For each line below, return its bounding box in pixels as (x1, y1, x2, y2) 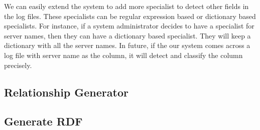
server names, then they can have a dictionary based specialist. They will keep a (4, 30, 251, 40)
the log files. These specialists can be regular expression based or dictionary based (4, 10, 256, 21)
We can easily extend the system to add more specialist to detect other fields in (4, 1, 249, 11)
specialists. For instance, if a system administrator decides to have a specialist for (4, 20, 254, 31)
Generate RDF (4, 113, 83, 129)
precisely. (4, 59, 32, 70)
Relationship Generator (4, 84, 128, 99)
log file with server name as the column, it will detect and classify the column (4, 49, 243, 60)
